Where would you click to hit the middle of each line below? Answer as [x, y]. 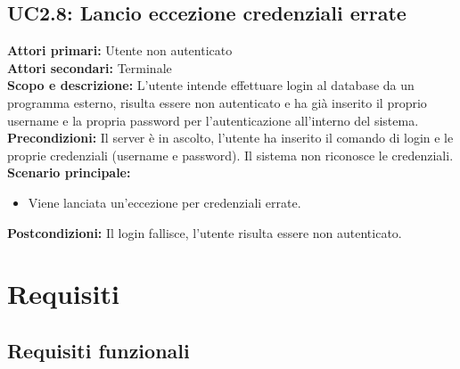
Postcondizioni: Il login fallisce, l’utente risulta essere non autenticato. [205, 232]
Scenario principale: [69, 172]
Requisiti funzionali [99, 350]
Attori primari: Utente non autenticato [120, 50]
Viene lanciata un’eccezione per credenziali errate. [164, 202]
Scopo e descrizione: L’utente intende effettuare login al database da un [211, 85]
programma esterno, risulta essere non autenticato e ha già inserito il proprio [217, 102]
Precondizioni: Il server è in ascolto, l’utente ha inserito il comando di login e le [230, 138]
